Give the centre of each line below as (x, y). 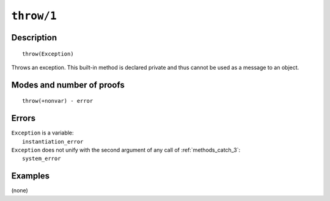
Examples (31, 176)
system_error (42, 159)
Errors (24, 118)
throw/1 (34, 16)
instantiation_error (53, 141)
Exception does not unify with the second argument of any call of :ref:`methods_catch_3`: (126, 150)
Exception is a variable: (42, 133)
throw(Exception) (48, 54)
